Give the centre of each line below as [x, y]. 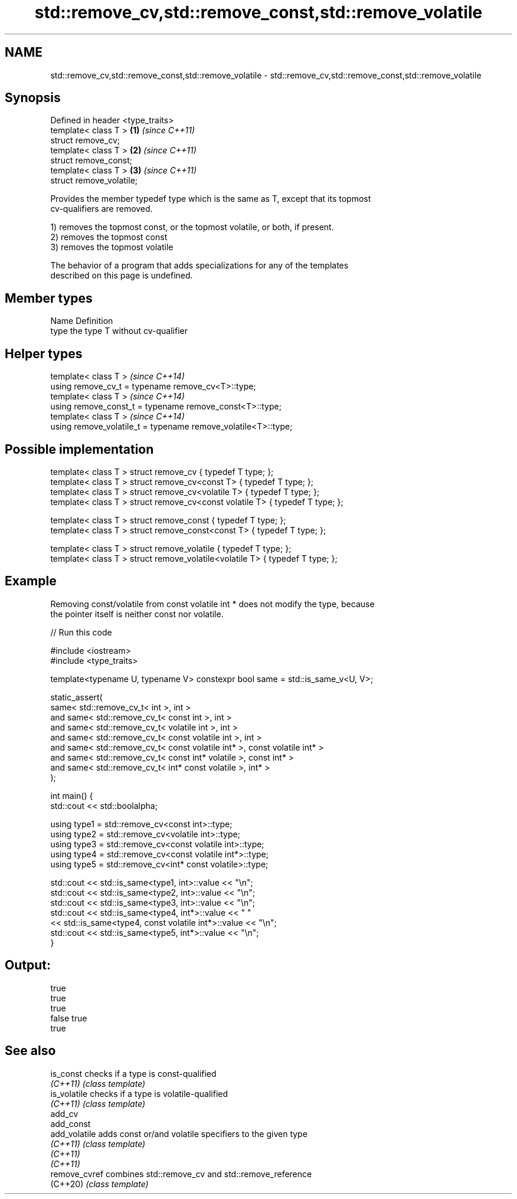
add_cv [64, 1113]
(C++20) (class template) [99, 1184]
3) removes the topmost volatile [112, 247]
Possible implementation [79, 449]
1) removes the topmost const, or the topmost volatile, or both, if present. [192, 227]
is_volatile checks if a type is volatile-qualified [139, 1093]
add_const [71, 1123]
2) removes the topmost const [109, 237]
